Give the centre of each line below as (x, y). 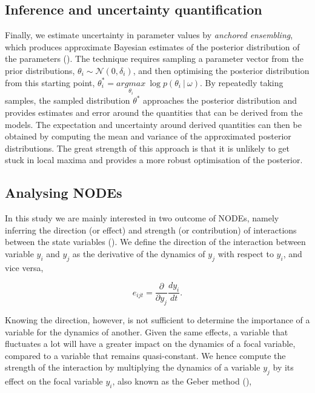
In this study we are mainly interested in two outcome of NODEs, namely (142, 218)
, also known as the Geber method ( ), (182, 381)
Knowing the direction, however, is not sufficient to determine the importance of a (157, 320)
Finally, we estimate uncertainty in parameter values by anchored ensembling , (149, 35)
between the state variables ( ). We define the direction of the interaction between (155, 242)
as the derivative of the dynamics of (139, 253)
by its (283, 367)
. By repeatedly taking (241, 82)
